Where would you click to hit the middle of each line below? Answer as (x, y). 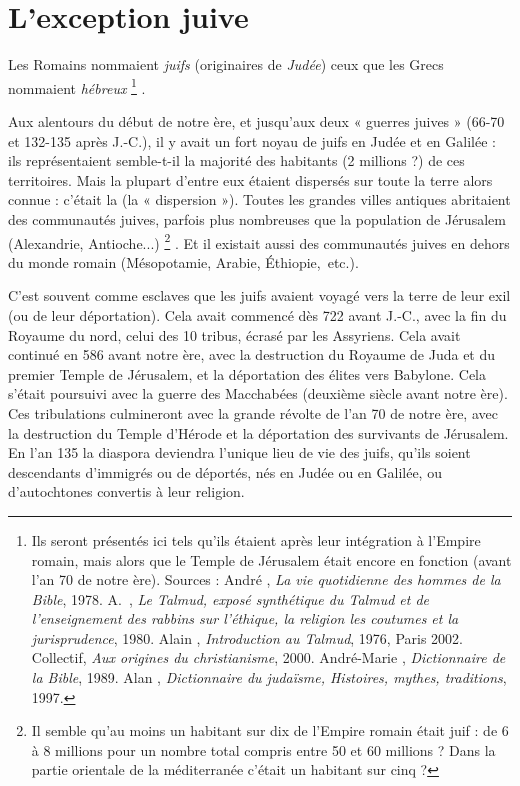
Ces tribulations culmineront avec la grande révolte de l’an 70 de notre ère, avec (253, 412)
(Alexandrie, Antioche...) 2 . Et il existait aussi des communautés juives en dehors (259, 241)
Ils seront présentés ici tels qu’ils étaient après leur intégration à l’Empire (256, 539)
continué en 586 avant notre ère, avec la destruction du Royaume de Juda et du (252, 354)
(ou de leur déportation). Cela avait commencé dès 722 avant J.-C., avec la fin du (257, 314)
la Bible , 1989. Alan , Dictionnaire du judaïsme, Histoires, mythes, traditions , (269, 677)
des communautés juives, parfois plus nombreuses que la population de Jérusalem (257, 218)
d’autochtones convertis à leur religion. (126, 491)
